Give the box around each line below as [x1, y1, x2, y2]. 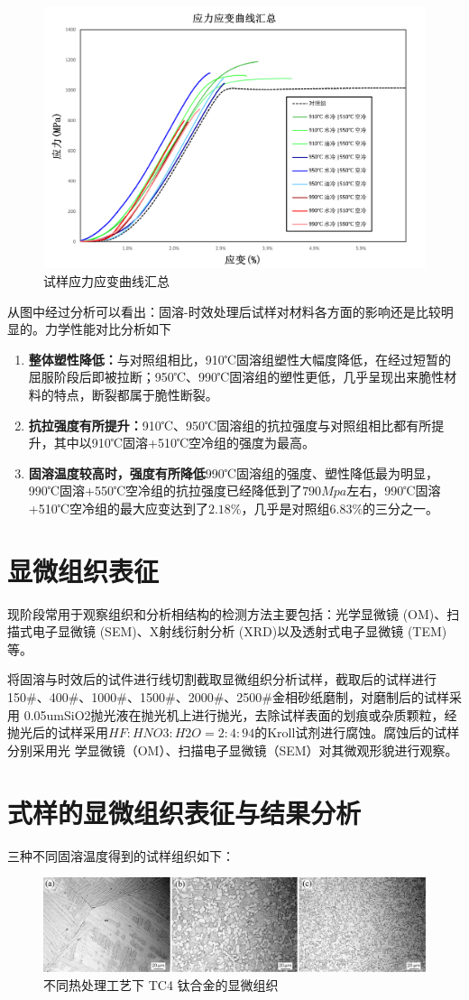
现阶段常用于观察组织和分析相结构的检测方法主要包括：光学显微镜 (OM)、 [7, 604, 447, 623]
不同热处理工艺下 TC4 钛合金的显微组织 [43, 975, 279, 994]
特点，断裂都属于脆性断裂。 [53, 384, 218, 403]
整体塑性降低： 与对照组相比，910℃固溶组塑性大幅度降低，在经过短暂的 [28, 349, 452, 368]
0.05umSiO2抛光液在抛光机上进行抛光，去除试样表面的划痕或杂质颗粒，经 [23, 705, 457, 724]
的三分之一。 [363, 498, 439, 517]
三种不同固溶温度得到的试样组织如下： [7, 846, 234, 865]
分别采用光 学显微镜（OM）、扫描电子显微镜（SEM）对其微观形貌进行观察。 [7, 740, 458, 759]
